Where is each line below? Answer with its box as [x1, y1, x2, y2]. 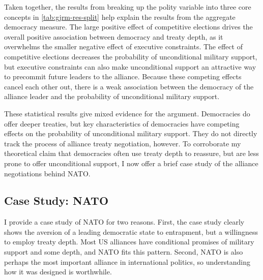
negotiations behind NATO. [4, 168, 91, 178]
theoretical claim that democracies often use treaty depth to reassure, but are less [4, 148, 259, 159]
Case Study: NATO [4, 193, 109, 208]
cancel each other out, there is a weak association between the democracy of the [4, 81, 254, 91]
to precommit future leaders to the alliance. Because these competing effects [4, 71, 242, 82]
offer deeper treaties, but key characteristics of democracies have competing [4, 118, 240, 129]
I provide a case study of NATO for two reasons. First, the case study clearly [4, 216, 245, 227]
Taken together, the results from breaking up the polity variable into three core [4, 2, 251, 12]
